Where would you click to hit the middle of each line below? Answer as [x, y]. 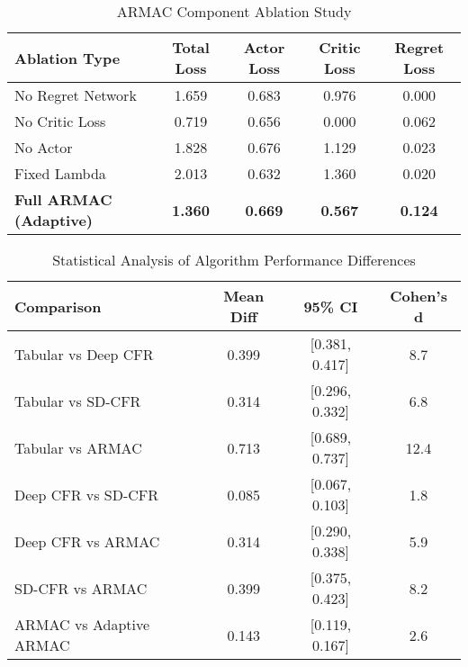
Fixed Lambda [60, 173]
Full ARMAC [63, 199]
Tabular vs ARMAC [78, 447]
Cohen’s [418, 296]
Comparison [58, 306]
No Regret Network [76, 95]
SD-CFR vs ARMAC [81, 588]
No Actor [44, 147]
